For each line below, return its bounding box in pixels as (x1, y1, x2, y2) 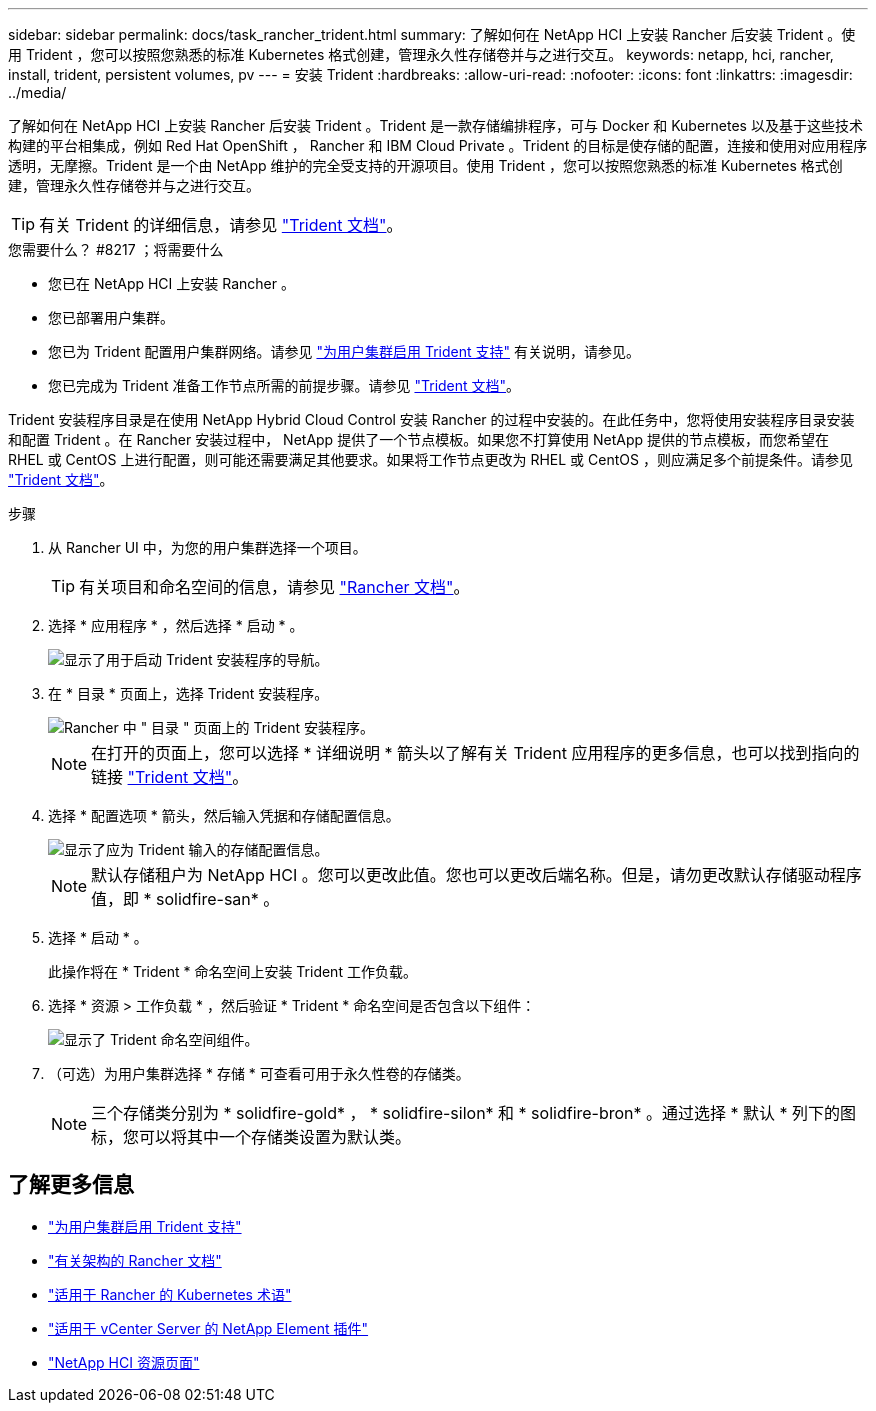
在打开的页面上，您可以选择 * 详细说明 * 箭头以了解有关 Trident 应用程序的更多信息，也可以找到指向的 (91, 743, 860, 763)
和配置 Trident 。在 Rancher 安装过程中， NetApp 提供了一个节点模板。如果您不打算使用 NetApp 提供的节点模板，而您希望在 (8, 431, 830, 448)
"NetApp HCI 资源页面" (48, 1353, 200, 1371)
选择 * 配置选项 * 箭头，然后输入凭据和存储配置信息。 (48, 807, 400, 824)
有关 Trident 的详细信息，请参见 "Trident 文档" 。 (39, 215, 403, 235)
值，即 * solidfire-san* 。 (91, 889, 280, 909)
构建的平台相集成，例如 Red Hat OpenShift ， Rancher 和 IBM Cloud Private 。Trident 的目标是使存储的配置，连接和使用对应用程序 (8, 137, 868, 154)
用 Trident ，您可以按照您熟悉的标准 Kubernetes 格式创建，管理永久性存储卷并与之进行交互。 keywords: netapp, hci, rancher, (8, 46, 834, 63)
